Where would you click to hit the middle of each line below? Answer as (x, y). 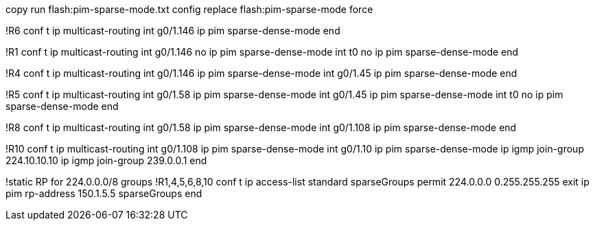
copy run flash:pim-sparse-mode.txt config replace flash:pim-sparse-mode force (189, 9)
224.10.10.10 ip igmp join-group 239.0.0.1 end (106, 160)
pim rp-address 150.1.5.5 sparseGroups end (104, 193)
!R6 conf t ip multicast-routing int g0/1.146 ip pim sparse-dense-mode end (173, 31)
